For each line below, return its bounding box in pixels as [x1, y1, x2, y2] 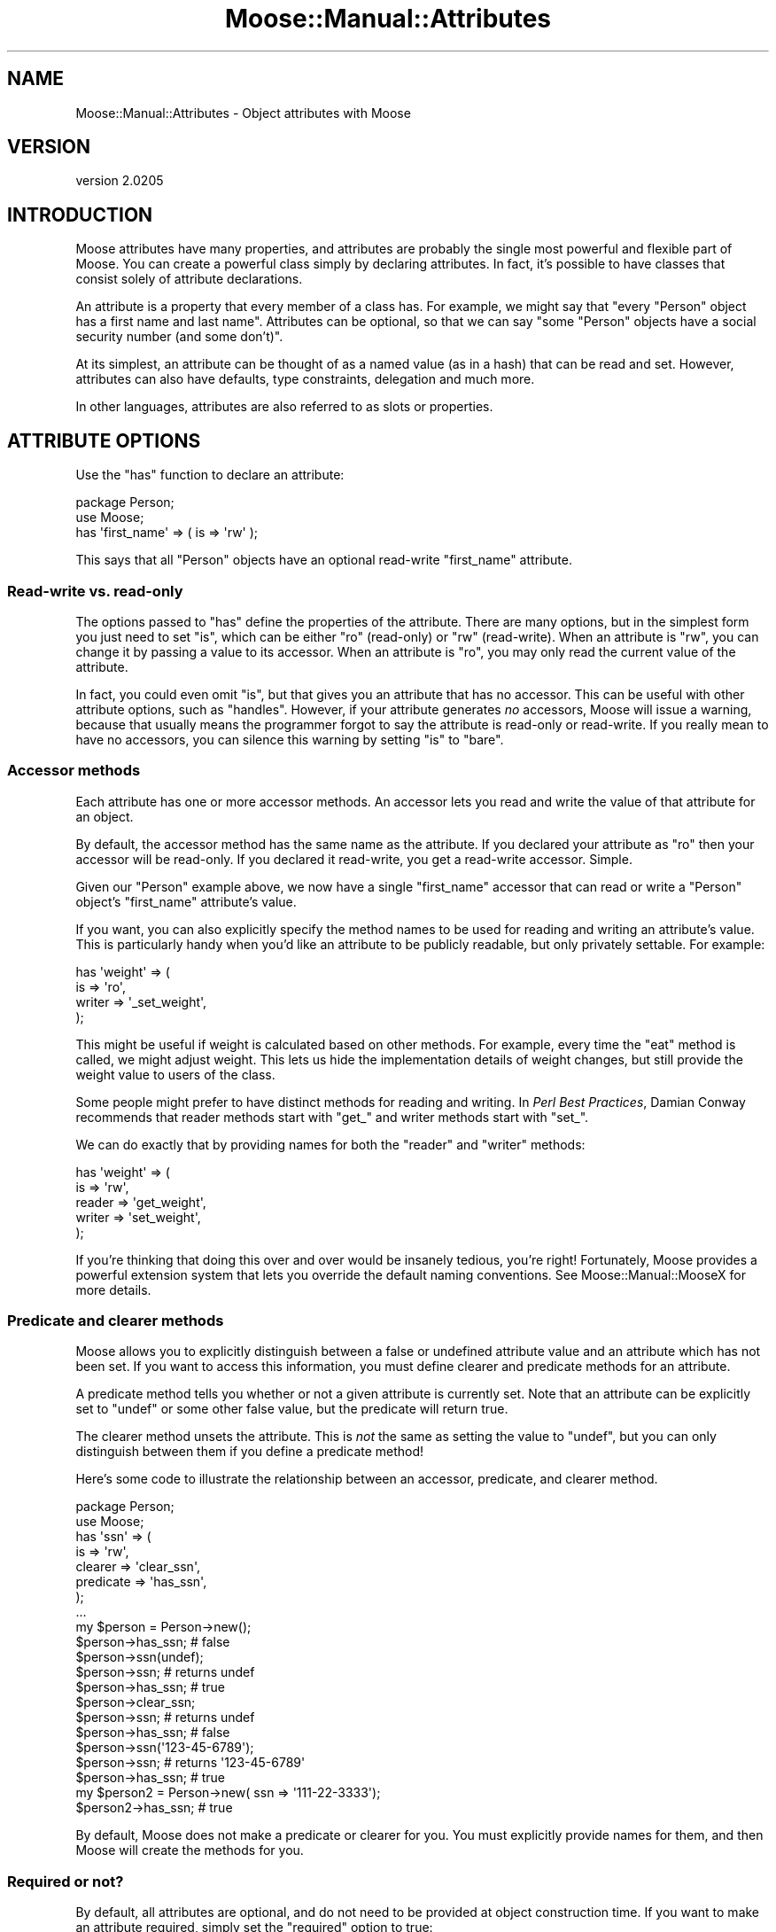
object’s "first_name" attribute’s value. [75, 893, 297, 909]
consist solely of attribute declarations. [75, 271, 303, 287]
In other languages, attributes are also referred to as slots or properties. [75, 399, 493, 415]
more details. [75, 1282, 151, 1297]
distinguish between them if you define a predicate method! [75, 1444, 424, 1460]
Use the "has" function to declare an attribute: [75, 467, 345, 483]
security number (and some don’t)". [75, 329, 283, 345]
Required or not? [7, 1872, 124, 1890]
